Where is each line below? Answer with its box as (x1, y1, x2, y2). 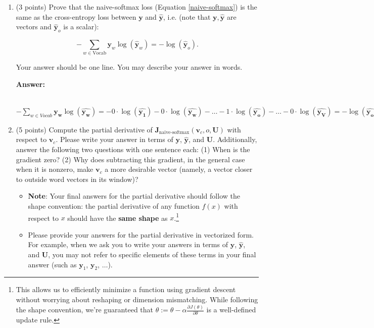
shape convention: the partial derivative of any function (28, 201, 200, 211)
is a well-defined (206, 304, 256, 315)
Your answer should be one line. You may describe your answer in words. (16, 62, 243, 72)
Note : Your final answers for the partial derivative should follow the (28, 191, 240, 201)
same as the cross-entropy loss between (16, 11, 136, 22)
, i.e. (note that (163, 11, 211, 22)
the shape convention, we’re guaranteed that (16, 304, 154, 315)
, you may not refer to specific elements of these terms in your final (48, 249, 256, 260)
